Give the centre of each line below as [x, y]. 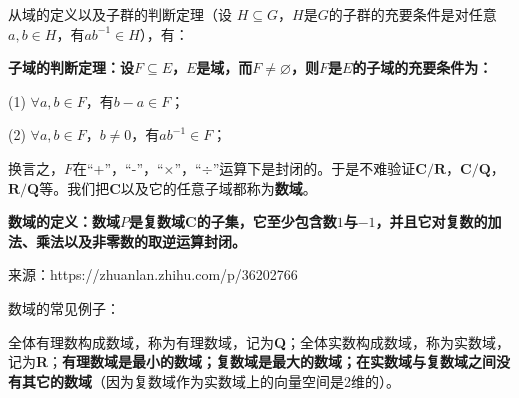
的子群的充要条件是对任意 [412, 14]
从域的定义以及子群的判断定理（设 [120, 14]
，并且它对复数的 [431, 221]
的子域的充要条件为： [422, 67]
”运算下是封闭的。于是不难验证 [314, 167]
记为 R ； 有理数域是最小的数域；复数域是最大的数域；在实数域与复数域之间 [252, 361]
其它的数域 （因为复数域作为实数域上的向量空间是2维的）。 [210, 380]
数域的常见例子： [64, 307]
